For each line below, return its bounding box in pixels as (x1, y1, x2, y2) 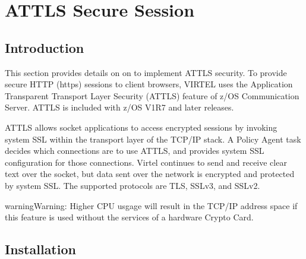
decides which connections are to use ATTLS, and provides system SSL (5, 144, 264, 157)
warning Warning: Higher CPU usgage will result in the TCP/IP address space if (5, 199, 298, 211)
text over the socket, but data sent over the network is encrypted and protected (5, 168, 295, 180)
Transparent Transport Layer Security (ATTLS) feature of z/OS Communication (5, 89, 299, 102)
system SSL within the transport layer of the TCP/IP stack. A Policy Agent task (5, 132, 301, 145)
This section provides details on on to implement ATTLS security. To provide (5, 66, 287, 78)
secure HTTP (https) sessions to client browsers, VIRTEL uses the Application (5, 78, 293, 90)
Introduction (5, 38, 84, 56)
